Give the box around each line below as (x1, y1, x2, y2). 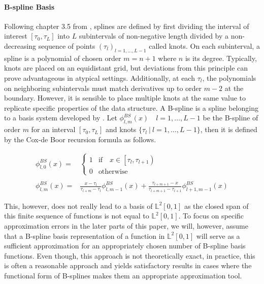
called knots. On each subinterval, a (149, 40, 260, 51)
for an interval (31, 124, 76, 135)
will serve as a (196, 230, 240, 241)
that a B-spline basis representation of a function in (4, 230, 165, 241)
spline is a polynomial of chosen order (4, 52, 121, 63)
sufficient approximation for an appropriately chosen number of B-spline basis (4, 240, 246, 251)
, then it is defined (200, 124, 257, 135)
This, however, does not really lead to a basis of (4, 200, 153, 211)
